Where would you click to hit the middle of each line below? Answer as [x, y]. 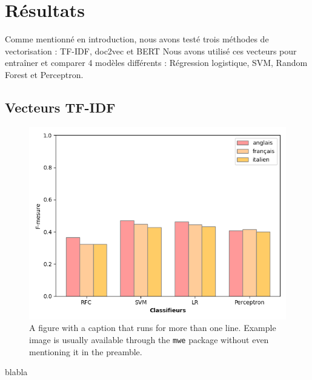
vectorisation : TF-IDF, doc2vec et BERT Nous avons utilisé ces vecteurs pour [151, 51]
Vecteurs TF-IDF [60, 107]
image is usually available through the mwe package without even [149, 339]
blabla [16, 372]
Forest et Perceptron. [44, 74]
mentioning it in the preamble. [86, 351]
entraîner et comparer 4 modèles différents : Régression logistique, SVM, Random [156, 63]
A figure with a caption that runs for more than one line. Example [153, 328]
